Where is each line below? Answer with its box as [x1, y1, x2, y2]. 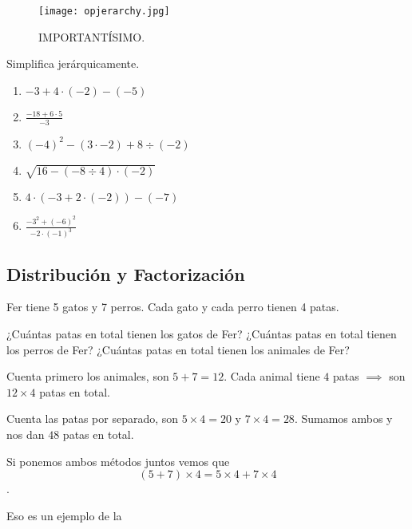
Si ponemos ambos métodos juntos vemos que [6, 452, 230, 469]
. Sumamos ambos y [294, 410, 393, 427]
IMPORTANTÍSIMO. [38, 28, 145, 45]
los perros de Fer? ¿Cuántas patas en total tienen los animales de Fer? [6, 341, 350, 357]
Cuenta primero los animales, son [6, 368, 169, 385]
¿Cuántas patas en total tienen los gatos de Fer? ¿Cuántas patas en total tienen [6, 325, 397, 341]
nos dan [6, 425, 45, 442]
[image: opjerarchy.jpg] [38, 6, 170, 17]
